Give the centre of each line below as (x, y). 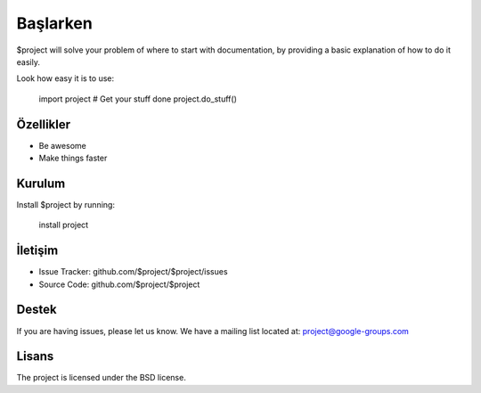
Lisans (35, 356)
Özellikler (44, 124)
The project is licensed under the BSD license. (101, 378)
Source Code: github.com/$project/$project (119, 284)
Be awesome (62, 145)
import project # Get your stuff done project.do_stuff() (138, 99)
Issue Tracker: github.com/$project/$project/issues (133, 272)
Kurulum (41, 183)
